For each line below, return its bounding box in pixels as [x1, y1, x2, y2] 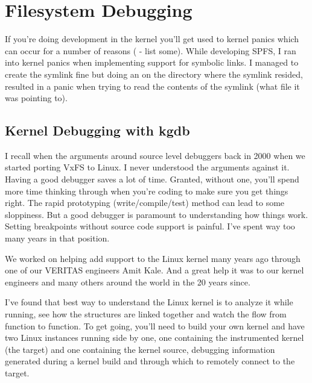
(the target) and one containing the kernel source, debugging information [5, 343, 275, 355]
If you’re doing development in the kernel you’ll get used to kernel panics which [5, 33, 299, 45]
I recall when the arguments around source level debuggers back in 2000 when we [5, 149, 305, 161]
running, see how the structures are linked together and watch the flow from [5, 308, 287, 320]
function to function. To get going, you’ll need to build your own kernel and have [5, 319, 305, 332]
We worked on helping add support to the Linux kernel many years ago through [5, 252, 301, 264]
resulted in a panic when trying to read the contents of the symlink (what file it [5, 79, 300, 92]
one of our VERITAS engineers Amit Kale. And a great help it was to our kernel [5, 264, 304, 276]
